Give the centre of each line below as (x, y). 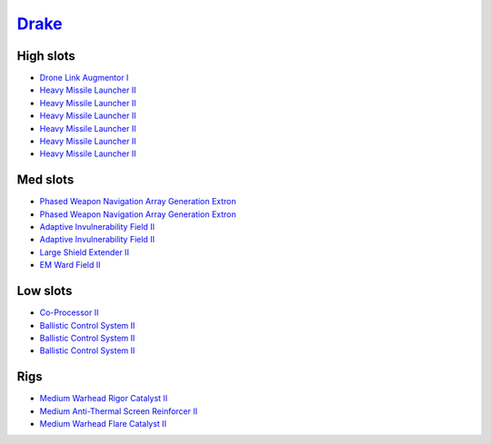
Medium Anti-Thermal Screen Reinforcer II (119, 411)
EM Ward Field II (70, 265)
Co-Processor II (69, 312)
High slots (46, 56)
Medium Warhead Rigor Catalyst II (104, 399)
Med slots (45, 180)
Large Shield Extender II (84, 252)
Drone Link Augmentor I (84, 78)
